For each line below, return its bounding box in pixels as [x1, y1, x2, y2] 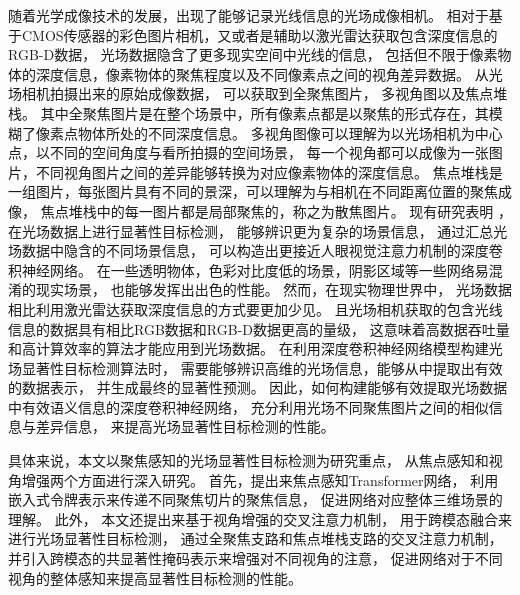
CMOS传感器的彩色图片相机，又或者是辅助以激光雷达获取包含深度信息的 [21, 24, 498, 45]
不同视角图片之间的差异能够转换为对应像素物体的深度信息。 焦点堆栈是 [35, 161, 503, 182]
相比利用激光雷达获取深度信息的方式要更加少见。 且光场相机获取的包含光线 [8, 298, 503, 319]
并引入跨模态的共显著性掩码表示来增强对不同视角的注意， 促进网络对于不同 [8, 548, 503, 569]
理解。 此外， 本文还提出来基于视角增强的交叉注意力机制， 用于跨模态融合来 [8, 508, 512, 529]
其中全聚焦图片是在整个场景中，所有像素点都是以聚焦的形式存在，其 [40, 102, 489, 123]
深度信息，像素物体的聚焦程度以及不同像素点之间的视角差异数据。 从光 [35, 63, 503, 84]
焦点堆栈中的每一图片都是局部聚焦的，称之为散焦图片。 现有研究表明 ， [40, 200, 512, 221]
